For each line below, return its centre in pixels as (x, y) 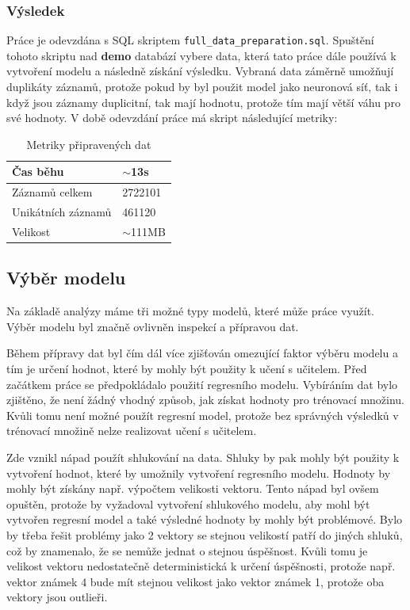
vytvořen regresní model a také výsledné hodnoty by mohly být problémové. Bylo (205, 519)
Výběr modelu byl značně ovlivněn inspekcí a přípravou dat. (153, 326)
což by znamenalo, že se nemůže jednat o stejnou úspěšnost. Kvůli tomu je (187, 550)
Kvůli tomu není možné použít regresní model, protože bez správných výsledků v (203, 415)
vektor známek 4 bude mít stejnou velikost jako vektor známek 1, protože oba (195, 581)
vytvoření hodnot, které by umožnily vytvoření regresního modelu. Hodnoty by (199, 473)
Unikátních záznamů (62, 212)
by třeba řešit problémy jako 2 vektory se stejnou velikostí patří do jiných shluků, (205, 534)
